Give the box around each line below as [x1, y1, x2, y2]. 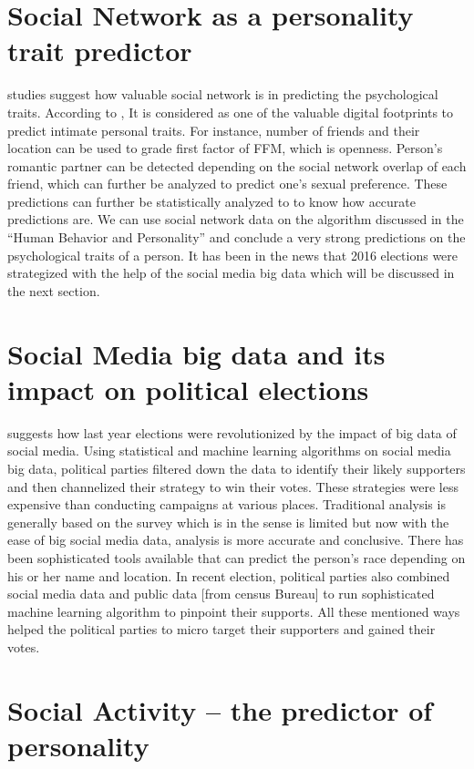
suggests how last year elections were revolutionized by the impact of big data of [7, 423, 457, 442]
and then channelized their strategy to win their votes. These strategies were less [7, 477, 459, 496]
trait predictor [7, 32, 192, 69]
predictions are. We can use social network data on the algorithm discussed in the [7, 210, 464, 229]
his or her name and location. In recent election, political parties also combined [7, 566, 450, 585]
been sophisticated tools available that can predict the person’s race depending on [7, 548, 466, 567]
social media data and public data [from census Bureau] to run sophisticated [7, 584, 435, 603]
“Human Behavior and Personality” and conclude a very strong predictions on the [7, 228, 466, 247]
